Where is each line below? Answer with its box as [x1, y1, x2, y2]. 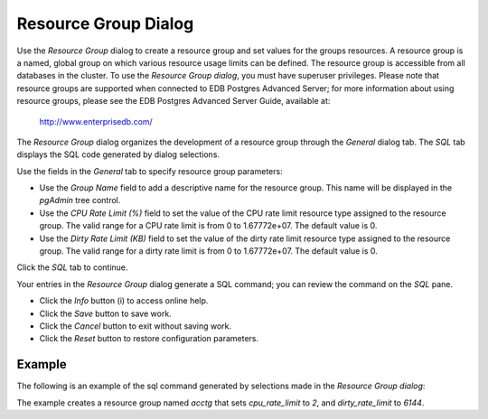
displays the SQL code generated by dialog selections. [16, 149, 221, 160]
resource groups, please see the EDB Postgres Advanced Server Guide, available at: [16, 96, 331, 107]
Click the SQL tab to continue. [16, 262, 128, 273]
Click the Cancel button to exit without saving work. [39, 321, 232, 331]
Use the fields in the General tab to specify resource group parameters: [16, 165, 284, 176]
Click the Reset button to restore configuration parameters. [39, 333, 259, 344]
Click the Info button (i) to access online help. [39, 295, 209, 306]
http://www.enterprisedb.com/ [39, 116, 153, 126]
